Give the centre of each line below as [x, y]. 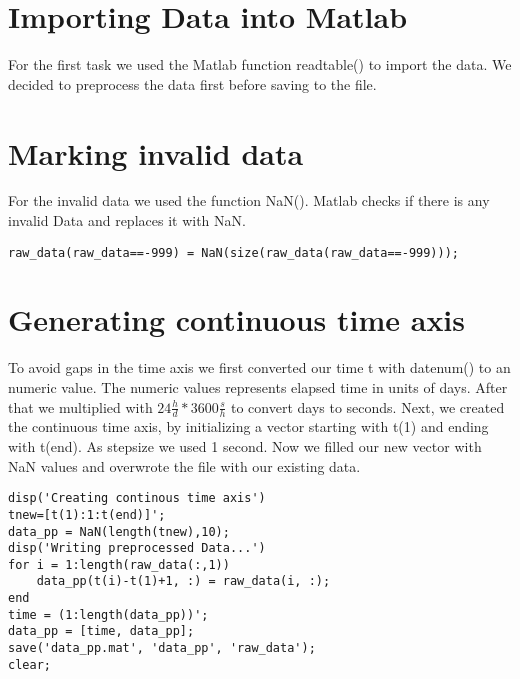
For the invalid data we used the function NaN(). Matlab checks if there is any [249, 200]
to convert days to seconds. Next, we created [367, 406]
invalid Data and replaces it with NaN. [127, 220]
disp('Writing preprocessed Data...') [137, 548]
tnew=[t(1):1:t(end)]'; [87, 514]
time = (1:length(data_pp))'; [108, 614]
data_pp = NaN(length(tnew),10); [119, 531]
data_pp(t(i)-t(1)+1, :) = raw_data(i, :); [183, 581]
